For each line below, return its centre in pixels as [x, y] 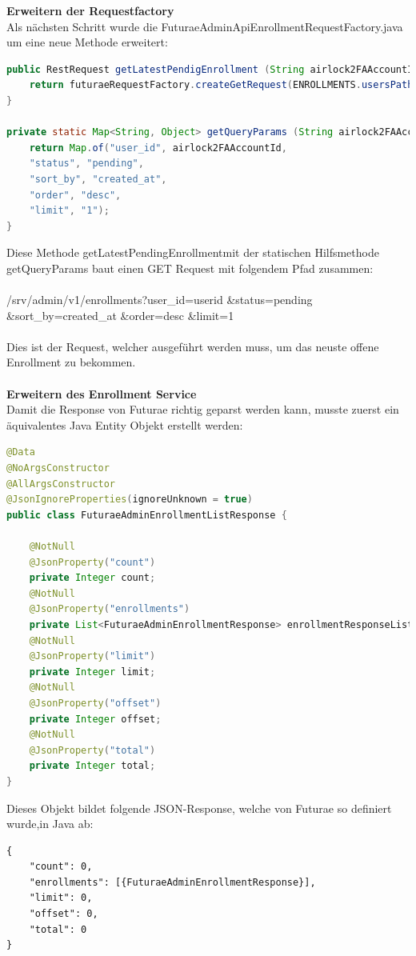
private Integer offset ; [95, 719]
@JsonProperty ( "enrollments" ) [110, 609]
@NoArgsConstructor [58, 468]
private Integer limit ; [92, 672]
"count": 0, [61, 867]
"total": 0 [58, 929]
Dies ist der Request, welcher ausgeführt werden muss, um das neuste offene [193, 346]
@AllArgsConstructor [61, 484]
